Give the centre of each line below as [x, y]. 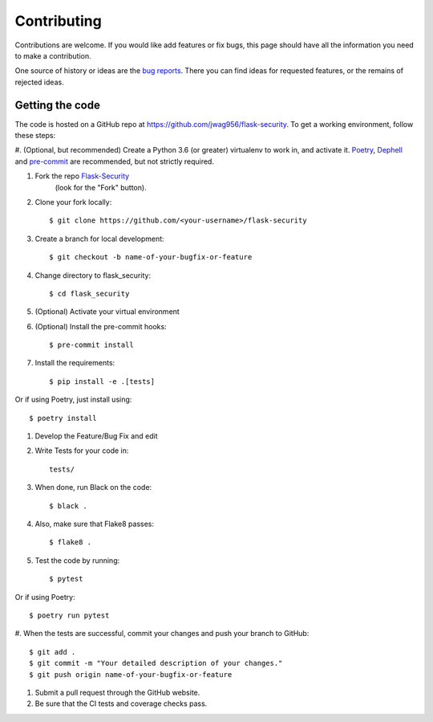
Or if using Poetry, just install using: [73, 400]
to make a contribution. [53, 55]
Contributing [58, 21]
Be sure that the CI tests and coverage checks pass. [121, 704]
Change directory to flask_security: [93, 275]
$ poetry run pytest [69, 615]
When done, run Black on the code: [93, 487]
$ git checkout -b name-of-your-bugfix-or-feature [151, 257]
